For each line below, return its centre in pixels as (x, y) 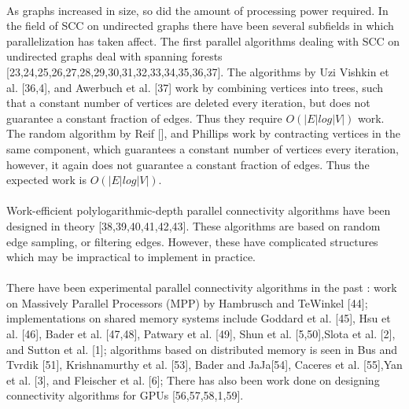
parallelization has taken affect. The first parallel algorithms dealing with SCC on (203, 41)
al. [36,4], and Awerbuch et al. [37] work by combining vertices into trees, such (195, 87)
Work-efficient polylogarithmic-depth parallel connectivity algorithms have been (199, 210)
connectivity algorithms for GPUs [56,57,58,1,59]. (125, 395)
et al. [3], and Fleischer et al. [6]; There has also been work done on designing (193, 380)
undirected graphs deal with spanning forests (114, 56)
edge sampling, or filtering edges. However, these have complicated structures (192, 241)
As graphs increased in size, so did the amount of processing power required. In (197, 10)
